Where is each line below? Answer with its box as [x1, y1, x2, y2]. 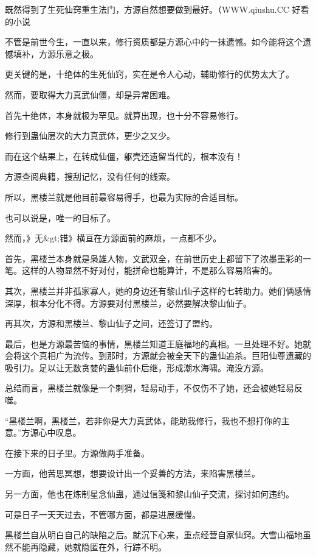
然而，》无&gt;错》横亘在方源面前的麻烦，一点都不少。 [5, 232, 222, 244]
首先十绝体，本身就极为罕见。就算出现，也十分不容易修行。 [5, 108, 243, 121]
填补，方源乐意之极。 [13, 47, 98, 60]
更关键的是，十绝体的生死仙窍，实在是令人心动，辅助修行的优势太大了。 [5, 68, 294, 80]
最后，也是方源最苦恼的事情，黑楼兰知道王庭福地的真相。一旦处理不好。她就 [5, 337, 311, 350]
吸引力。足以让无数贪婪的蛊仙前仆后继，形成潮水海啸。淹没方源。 [5, 361, 269, 374]
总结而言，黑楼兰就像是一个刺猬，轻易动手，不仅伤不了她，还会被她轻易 [5, 381, 294, 394]
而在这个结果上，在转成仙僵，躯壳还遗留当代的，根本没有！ [5, 149, 243, 162]
